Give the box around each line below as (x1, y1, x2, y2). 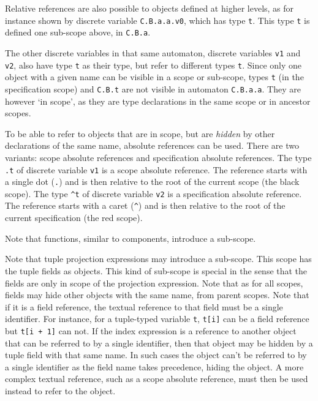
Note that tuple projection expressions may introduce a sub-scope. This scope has (5, 252, 312, 265)
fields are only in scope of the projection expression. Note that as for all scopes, (5, 276, 303, 289)
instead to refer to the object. (5, 384, 116, 397)
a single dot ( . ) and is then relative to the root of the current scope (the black (5, 175, 300, 188)
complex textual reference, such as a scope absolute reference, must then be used (5, 372, 308, 385)
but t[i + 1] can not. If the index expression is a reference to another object (5, 324, 297, 337)
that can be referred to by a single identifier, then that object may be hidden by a (5, 336, 313, 349)
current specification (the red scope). (5, 211, 143, 224)
